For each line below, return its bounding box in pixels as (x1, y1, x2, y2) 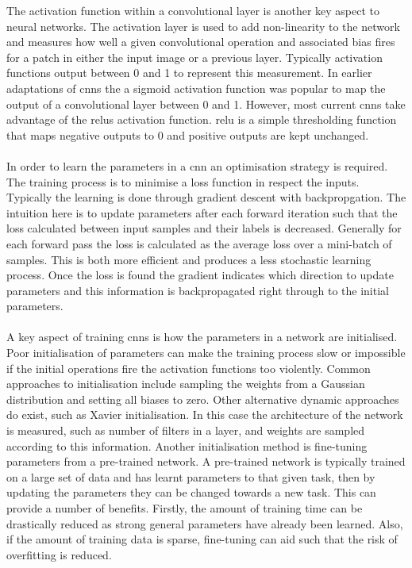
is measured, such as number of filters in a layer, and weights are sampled (6, 422, 365, 439)
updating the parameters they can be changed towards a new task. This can (6, 484, 376, 501)
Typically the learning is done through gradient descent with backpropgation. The (6, 189, 406, 205)
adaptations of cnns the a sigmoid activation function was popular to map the (6, 79, 386, 96)
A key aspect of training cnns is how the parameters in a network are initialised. (6, 328, 398, 345)
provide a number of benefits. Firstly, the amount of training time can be (6, 500, 363, 516)
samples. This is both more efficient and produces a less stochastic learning (6, 251, 372, 267)
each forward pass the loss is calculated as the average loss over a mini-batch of (6, 235, 392, 251)
